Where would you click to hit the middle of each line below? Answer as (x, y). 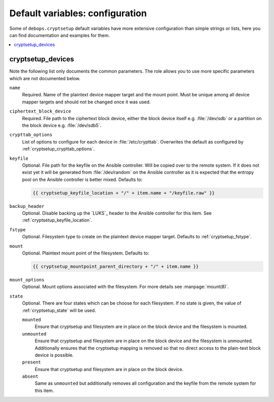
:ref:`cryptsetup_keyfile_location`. (57, 220)
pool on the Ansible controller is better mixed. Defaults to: (82, 179)
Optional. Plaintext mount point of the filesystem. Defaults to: (86, 253)
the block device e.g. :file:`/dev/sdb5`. (62, 125)
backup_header (27, 206)
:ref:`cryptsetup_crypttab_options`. (58, 149)
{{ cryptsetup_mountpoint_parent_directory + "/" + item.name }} (116, 266)
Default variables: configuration (78, 13)
